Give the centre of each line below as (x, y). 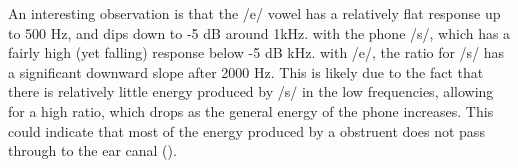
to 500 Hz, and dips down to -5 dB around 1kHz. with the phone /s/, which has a (259, 32)
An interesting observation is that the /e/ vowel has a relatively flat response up (254, 13)
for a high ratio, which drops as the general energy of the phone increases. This (251, 110)
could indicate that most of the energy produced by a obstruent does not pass (246, 130)
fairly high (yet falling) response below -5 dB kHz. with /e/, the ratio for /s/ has (256, 52)
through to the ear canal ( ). (92, 150)
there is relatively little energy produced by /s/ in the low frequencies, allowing (251, 91)
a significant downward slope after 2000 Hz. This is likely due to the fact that (246, 71)
